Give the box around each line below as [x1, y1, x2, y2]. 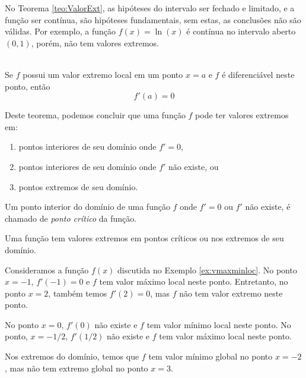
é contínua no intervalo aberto [186, 25, 296, 37]
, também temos [48, 286, 107, 299]
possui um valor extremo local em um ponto [23, 68, 183, 80]
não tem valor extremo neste [179, 286, 283, 299]
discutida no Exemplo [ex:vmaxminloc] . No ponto [117, 263, 297, 276]
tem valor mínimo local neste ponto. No [146, 318, 291, 330]
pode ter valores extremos [195, 109, 289, 121]
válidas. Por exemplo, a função [5, 25, 116, 37]
